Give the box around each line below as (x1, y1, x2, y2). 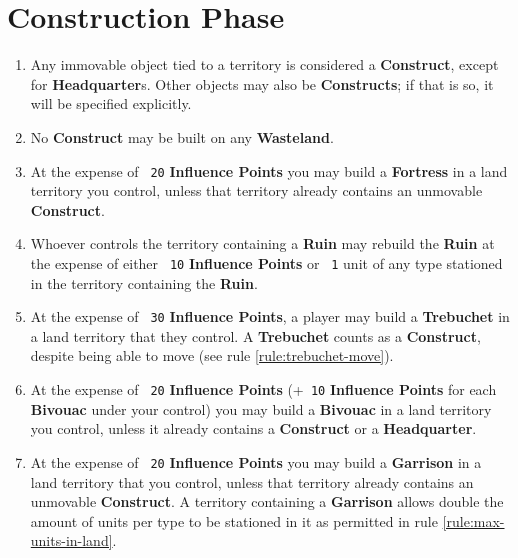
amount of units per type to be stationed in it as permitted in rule (30, 510, 438, 531)
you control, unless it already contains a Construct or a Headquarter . (30, 418, 477, 439)
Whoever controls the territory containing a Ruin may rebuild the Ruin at (30, 233, 495, 254)
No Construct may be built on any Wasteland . (30, 126, 334, 147)
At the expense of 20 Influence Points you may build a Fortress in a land (30, 160, 508, 181)
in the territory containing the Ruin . (30, 272, 258, 293)
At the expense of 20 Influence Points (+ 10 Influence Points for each (30, 379, 497, 400)
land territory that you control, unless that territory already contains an (30, 471, 474, 492)
